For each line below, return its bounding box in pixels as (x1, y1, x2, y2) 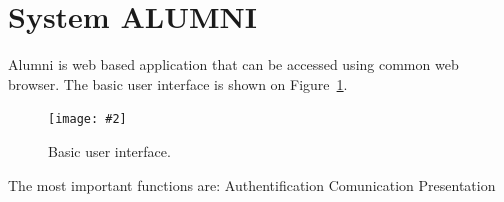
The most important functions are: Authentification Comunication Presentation (8, 174, 496, 195)
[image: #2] (48, 112, 127, 127)
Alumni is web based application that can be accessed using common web (8, 54, 459, 75)
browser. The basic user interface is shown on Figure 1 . (8, 73, 348, 94)
